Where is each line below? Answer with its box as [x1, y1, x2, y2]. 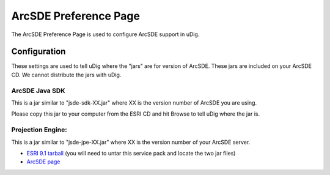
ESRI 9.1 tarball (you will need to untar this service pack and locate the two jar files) [26, 149, 236, 157]
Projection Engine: [11, 125, 67, 134]
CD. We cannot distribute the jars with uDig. [11, 71, 122, 78]
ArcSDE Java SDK [11, 86, 65, 95]
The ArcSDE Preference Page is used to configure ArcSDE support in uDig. [11, 31, 200, 38]
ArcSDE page [26, 158, 61, 165]
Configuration [11, 47, 66, 57]
